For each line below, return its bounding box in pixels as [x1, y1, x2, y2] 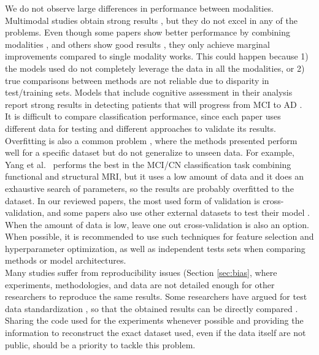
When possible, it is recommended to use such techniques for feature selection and [5, 230, 314, 243]
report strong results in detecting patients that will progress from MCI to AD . [5, 97, 302, 110]
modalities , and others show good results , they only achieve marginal [5, 37, 270, 50]
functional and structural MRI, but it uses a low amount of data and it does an [5, 170, 304, 183]
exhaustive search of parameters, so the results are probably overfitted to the [5, 181, 294, 194]
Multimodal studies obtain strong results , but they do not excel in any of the [5, 13, 298, 26]
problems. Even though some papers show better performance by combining [5, 26, 291, 39]
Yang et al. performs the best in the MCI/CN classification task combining [5, 158, 291, 170]
